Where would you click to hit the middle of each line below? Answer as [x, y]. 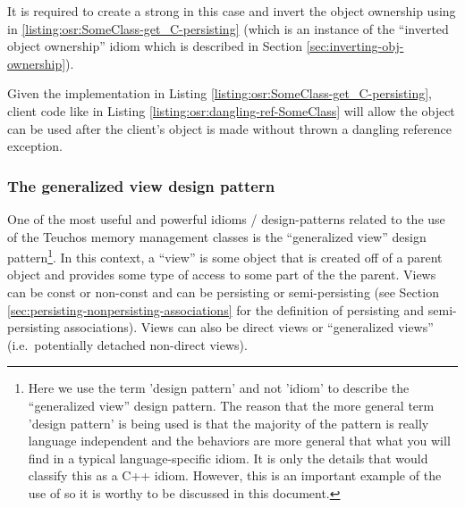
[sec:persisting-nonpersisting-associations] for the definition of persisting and [216, 309]
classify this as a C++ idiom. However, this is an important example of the [235, 475]
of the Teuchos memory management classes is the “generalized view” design [217, 236]
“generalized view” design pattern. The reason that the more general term [231, 405]
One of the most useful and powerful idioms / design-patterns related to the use [226, 218]
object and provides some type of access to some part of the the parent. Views [222, 275]
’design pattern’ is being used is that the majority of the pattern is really [228, 423]
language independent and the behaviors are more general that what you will [239, 441]
